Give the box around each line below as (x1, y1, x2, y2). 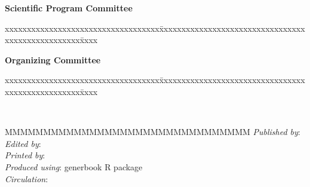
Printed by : (5, 149, 45, 161)
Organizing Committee (5, 53, 101, 66)
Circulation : (5, 172, 48, 185)
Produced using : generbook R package (5, 160, 143, 173)
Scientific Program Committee (5, 2, 133, 14)
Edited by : (5, 137, 41, 149)
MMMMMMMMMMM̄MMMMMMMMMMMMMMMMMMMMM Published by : (5, 125, 300, 138)
